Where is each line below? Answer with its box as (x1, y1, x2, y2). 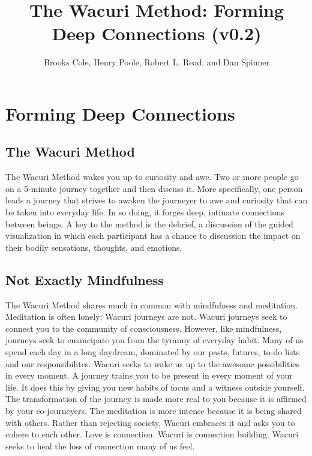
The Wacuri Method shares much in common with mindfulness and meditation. (5, 298, 298, 311)
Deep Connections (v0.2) (52, 21, 262, 46)
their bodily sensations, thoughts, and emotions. (5, 241, 182, 253)
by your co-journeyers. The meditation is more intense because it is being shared (5, 404, 302, 416)
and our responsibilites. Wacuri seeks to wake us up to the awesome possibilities (5, 357, 300, 370)
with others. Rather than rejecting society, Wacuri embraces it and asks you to (5, 416, 295, 428)
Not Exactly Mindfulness (5, 270, 164, 289)
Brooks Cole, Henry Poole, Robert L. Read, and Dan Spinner (44, 56, 269, 68)
